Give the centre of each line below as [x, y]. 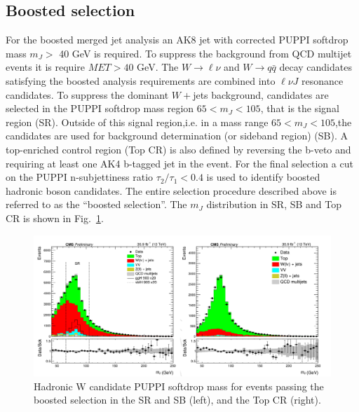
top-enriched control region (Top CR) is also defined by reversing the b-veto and [178, 149]
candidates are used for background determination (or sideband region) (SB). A [177, 136]
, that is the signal [300, 108]
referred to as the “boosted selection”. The [96, 204]
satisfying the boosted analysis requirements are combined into [141, 80]
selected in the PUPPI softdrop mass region [100, 108]
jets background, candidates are [261, 94]
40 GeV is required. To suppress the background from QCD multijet [205, 53]
